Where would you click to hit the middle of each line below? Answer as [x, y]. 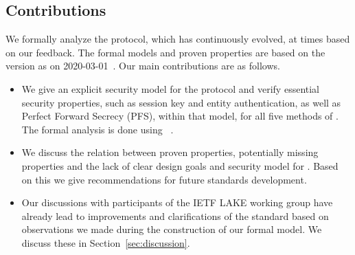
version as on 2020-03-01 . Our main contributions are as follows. [143, 66]
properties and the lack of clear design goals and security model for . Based [180, 165]
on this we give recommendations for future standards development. [164, 179]
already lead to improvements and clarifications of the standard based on [175, 215]
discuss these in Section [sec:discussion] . [106, 242]
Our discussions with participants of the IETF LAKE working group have [177, 202]
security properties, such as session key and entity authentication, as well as [181, 102]
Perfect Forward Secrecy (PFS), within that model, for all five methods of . [180, 116]
